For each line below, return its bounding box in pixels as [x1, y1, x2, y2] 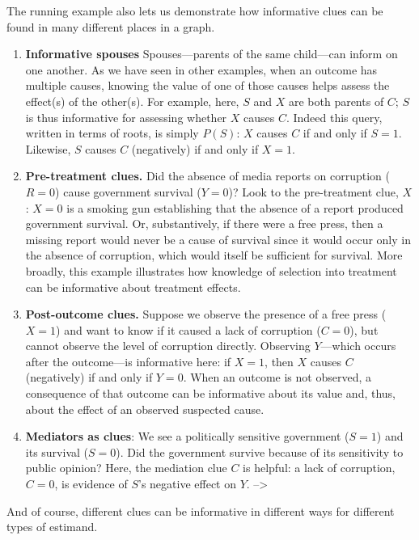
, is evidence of [54, 475, 128, 492]
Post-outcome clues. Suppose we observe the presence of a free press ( [25, 306, 387, 323]
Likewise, [25, 140, 71, 157]
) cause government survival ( [55, 183, 201, 200]
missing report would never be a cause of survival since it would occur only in [25, 230, 411, 247]
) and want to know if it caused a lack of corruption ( [56, 321, 321, 338]
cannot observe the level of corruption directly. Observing [25, 337, 311, 354]
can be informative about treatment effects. [25, 278, 241, 295]
